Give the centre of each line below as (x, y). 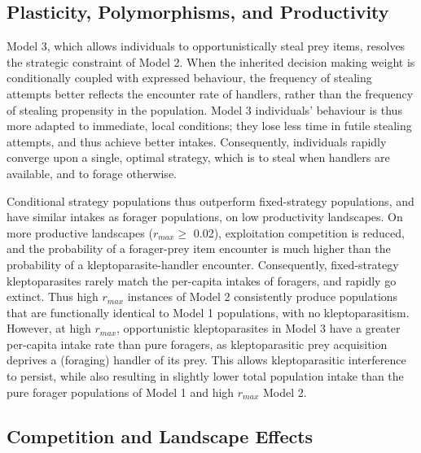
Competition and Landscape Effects (160, 436)
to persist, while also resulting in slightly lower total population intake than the (205, 376)
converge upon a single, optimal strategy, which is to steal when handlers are (198, 157)
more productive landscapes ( (80, 232)
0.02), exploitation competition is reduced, (299, 232)
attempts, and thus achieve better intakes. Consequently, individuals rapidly (197, 141)
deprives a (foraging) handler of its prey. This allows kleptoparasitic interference (206, 360)
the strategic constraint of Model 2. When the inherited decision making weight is (211, 61)
